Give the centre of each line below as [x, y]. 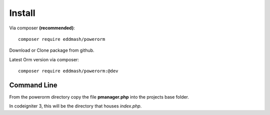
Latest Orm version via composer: [44, 59]
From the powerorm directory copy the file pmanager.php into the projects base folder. [99, 97]
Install [22, 13]
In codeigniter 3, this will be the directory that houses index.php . [75, 106]
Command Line [33, 85]
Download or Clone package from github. [52, 50]
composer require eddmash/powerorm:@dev [68, 71]
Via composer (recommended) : [42, 28]
